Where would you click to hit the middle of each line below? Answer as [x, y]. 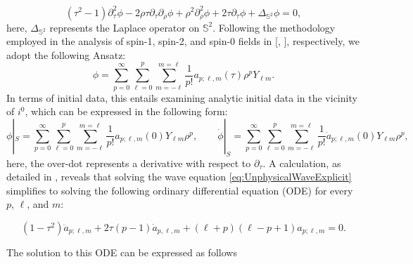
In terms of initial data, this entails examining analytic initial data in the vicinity [182, 97]
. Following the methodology [274, 27]
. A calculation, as [302, 163]
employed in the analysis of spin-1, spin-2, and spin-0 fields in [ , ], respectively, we [183, 41]
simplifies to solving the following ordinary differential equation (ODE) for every [180, 190]
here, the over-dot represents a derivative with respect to [129, 163]
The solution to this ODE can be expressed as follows [122, 252]
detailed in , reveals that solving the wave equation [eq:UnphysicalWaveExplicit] [179, 177]
